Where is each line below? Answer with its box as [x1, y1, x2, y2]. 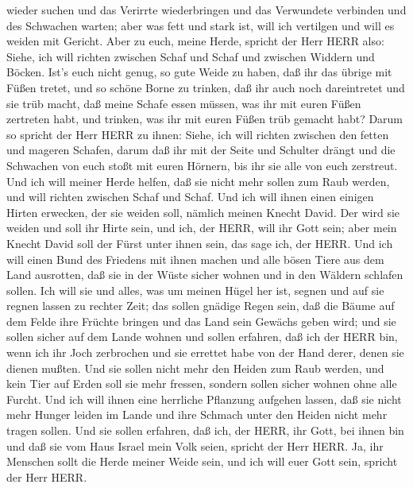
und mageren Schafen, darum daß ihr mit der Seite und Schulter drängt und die [6, 141, 396, 158]
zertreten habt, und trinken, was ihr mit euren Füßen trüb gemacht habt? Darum [6, 110, 403, 127]
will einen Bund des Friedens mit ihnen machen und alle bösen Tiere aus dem [6, 250, 384, 267]
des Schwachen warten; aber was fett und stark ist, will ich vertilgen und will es [6, 17, 395, 33]
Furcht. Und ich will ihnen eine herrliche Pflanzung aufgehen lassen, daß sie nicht [6, 390, 402, 407]
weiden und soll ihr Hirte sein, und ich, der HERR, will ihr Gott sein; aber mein [6, 219, 397, 236]
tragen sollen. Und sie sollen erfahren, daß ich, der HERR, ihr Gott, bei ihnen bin [6, 422, 404, 439]
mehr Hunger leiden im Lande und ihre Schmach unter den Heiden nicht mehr [6, 406, 388, 423]
